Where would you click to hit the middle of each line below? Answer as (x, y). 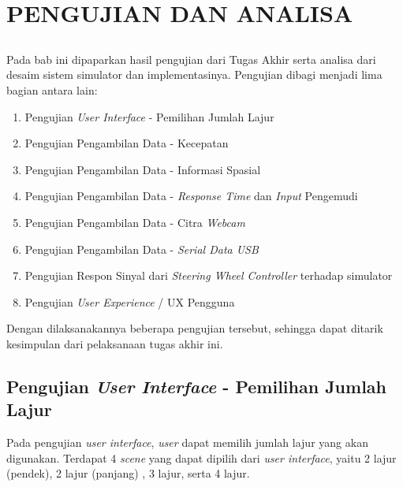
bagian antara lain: (52, 89)
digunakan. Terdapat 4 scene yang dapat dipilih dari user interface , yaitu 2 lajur (201, 457)
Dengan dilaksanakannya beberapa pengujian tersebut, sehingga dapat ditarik (195, 328)
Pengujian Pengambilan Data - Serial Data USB (142, 249)
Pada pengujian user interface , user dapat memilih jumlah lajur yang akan (187, 442)
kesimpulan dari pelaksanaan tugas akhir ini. (115, 343)
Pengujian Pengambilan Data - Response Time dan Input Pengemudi (191, 196)
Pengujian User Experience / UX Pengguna (130, 301)
